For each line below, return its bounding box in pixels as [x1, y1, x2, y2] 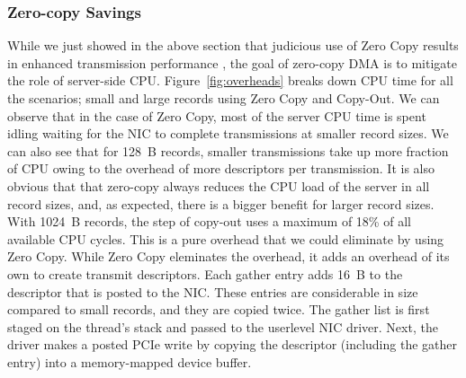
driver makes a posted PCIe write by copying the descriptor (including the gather [7, 335, 457, 354]
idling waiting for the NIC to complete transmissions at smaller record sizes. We [7, 124, 449, 143]
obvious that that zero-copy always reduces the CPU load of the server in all [7, 176, 430, 195]
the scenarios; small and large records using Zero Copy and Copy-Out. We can [7, 89, 440, 107]
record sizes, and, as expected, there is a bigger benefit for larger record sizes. [7, 194, 435, 213]
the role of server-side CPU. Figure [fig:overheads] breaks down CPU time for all [7, 71, 453, 90]
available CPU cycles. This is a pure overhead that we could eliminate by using [7, 229, 444, 248]
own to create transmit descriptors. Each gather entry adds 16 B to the [7, 264, 403, 283]
